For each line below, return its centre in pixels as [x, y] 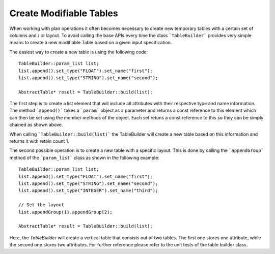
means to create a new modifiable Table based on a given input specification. [91, 43]
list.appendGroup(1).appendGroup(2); [66, 212]
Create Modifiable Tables [64, 13]
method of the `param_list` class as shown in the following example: [85, 157]
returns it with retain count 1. [39, 141]
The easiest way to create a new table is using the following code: [79, 52]
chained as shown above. [36, 125]
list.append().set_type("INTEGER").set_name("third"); [88, 191]
